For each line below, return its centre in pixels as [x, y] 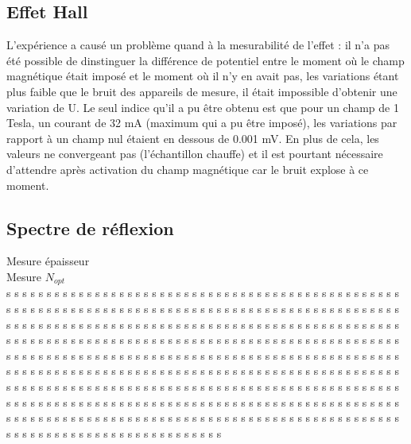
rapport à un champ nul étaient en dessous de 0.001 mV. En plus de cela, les [193, 138]
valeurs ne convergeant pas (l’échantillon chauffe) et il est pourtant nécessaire [195, 154]
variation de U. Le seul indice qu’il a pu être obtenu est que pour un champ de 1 [203, 107]
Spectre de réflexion [90, 228]
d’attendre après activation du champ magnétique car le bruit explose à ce [188, 169]
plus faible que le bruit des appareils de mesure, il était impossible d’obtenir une [202, 91]
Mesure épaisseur [48, 261]
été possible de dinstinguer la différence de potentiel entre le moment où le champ [205, 60]
